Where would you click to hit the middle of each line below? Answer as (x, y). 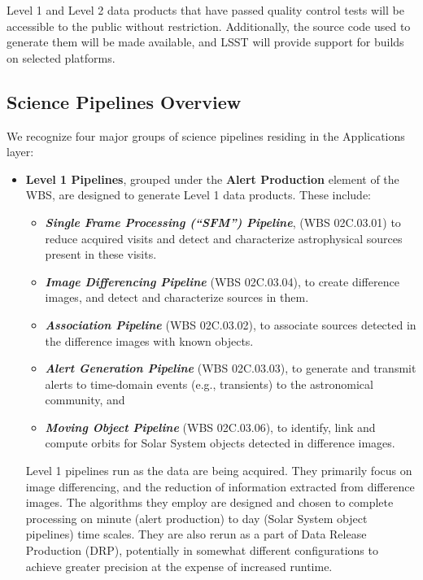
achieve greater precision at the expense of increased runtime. (179, 566)
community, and (85, 400)
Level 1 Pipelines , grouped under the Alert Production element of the (212, 179)
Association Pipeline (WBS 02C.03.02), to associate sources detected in (231, 324)
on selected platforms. (61, 57)
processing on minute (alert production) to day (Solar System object (196, 518)
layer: (20, 152)
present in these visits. (101, 254)
